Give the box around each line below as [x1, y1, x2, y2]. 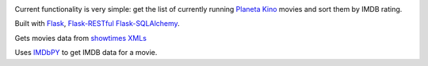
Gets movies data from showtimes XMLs [14, 33, 147, 42]
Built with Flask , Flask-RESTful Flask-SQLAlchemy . [14, 19, 180, 28]
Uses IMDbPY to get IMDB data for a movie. [14, 48, 158, 57]
